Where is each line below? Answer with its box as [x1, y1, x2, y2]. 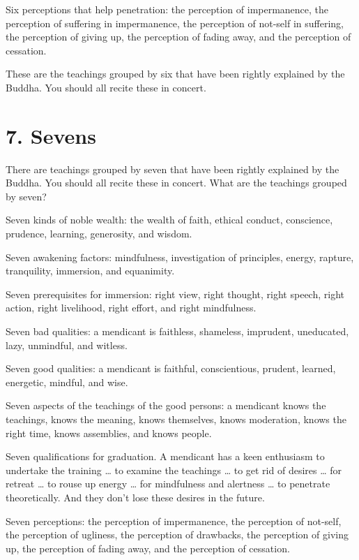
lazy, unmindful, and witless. [6, 337, 128, 352]
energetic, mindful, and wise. [6, 374, 128, 389]
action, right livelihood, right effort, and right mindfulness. [6, 300, 257, 315]
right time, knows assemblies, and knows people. [6, 425, 212, 440]
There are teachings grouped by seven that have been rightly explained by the [6, 161, 339, 176]
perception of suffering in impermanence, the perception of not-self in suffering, [6, 15, 344, 30]
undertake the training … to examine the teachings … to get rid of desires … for [6, 462, 342, 477]
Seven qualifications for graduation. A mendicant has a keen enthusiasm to [6, 449, 325, 464]
